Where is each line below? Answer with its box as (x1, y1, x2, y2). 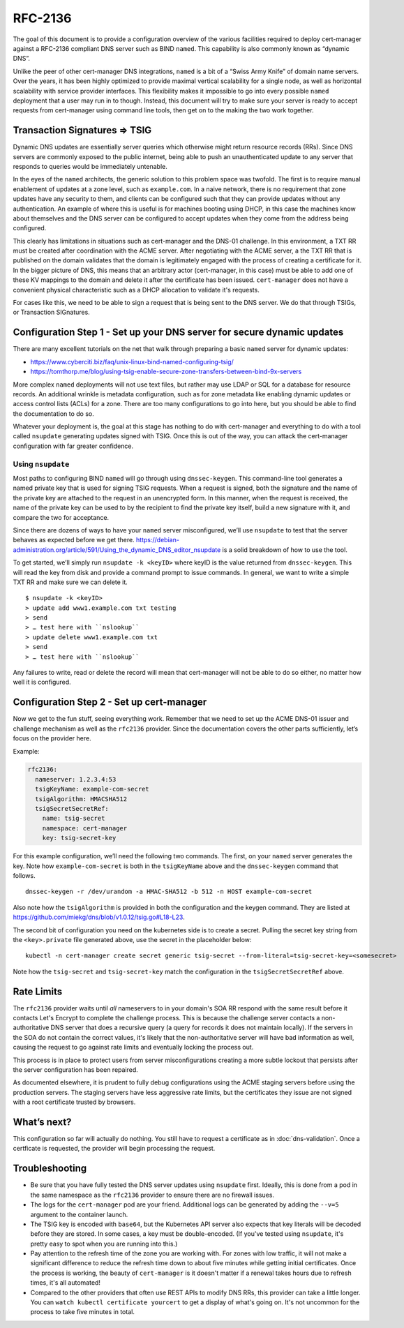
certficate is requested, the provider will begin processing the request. (13, 1144, 216, 1153)
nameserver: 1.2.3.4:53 (35, 775, 117, 783)
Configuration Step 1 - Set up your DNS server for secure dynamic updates (13, 327, 344, 338)
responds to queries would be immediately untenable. (13, 162, 167, 170)
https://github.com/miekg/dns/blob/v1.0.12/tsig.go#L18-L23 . (13, 913, 185, 921)
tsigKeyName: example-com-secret (35, 785, 149, 793)
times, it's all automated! (30, 1278, 101, 1287)
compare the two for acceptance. (13, 513, 110, 521)
